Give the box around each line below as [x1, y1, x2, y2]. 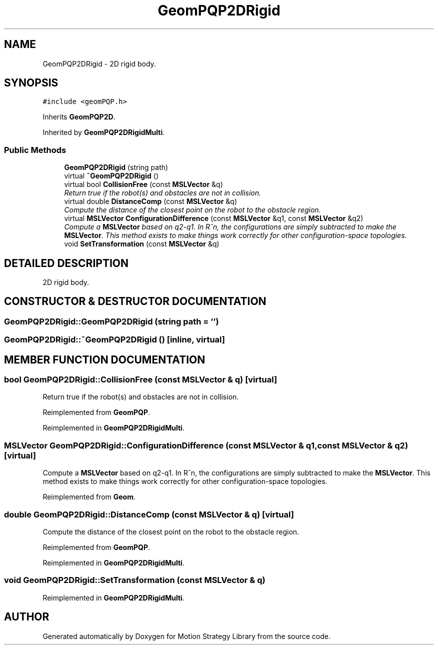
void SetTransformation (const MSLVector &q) [64, 239, 219, 248]
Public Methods [4, 144, 66, 155]
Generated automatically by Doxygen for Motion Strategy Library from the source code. [42, 631, 331, 640]
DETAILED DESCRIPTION [4, 256, 129, 269]
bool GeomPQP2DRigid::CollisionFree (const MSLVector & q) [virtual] [4, 374, 277, 385]
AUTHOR [4, 610, 49, 623]
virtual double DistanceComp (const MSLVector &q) [64, 197, 237, 206]
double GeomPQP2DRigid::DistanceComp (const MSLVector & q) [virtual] [4, 509, 294, 519]
